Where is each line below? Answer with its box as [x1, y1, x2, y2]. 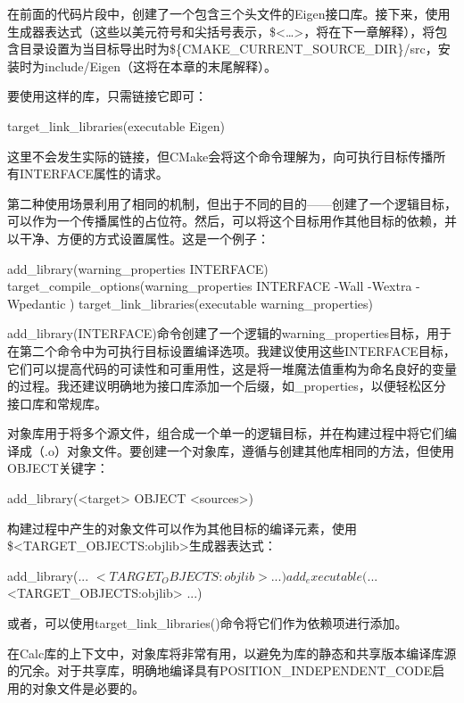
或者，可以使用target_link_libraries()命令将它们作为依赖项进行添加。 [7, 614, 408, 633]
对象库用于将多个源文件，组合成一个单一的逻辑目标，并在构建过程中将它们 [7, 424, 444, 442]
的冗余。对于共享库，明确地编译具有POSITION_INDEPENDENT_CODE [7, 661, 433, 680]
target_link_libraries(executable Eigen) [7, 116, 225, 135]
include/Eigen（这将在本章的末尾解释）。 [44, 56, 277, 75]
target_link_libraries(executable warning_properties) [79, 294, 373, 312]
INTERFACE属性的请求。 [19, 164, 169, 183]
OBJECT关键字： [7, 459, 109, 477]
